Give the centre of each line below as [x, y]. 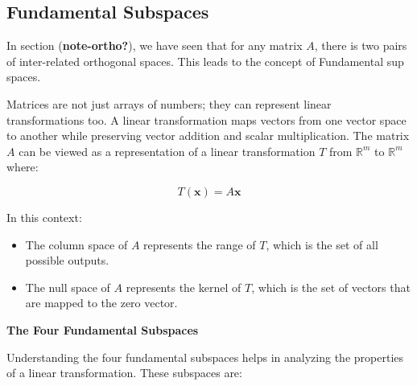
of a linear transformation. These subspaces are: [124, 373]
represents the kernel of [184, 287]
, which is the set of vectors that [331, 287]
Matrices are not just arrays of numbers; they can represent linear [169, 103]
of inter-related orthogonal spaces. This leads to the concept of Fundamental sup [205, 61]
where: [23, 167]
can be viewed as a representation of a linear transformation [167, 151]
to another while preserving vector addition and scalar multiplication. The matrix [208, 136]
